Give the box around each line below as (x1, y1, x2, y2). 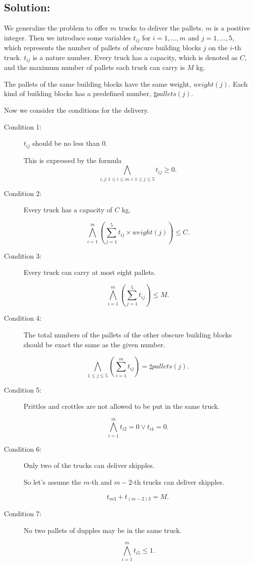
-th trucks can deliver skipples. (132, 477, 224, 487)
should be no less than (32, 138, 100, 148)
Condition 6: (4, 443, 42, 454)
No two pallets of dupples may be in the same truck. (24, 525, 182, 535)
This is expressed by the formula (24, 155, 122, 165)
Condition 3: (4, 250, 42, 261)
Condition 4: (4, 313, 42, 323)
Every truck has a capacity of (24, 204, 113, 215)
